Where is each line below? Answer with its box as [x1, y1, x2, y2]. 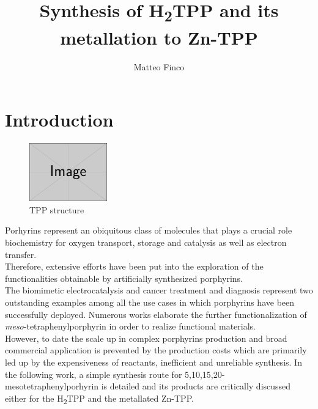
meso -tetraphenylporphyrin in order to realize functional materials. [5, 320, 256, 333]
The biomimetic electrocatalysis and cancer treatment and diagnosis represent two [5, 284, 313, 297]
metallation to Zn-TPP [60, 25, 258, 50]
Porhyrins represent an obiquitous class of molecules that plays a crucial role [5, 224, 292, 237]
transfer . [5, 248, 37, 260]
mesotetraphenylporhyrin [5, 380, 99, 392]
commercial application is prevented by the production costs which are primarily [5, 344, 307, 356]
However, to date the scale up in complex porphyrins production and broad [5, 331, 287, 344]
